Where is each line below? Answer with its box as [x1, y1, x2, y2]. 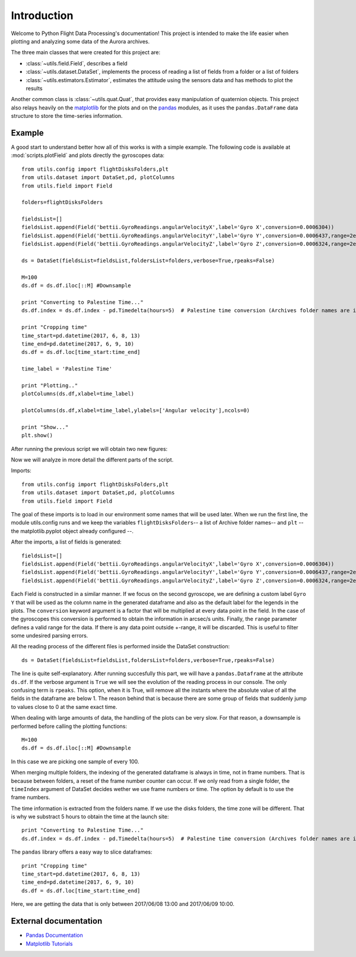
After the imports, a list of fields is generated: [11, 538, 122, 545]
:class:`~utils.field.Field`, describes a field [26, 59, 128, 67]
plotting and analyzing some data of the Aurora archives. [11, 37, 150, 45]
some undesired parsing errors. [11, 632, 88, 639]
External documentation [11, 916, 103, 926]
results [26, 84, 43, 92]
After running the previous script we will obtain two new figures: [11, 445, 168, 452]
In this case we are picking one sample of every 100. [11, 758, 139, 765]
